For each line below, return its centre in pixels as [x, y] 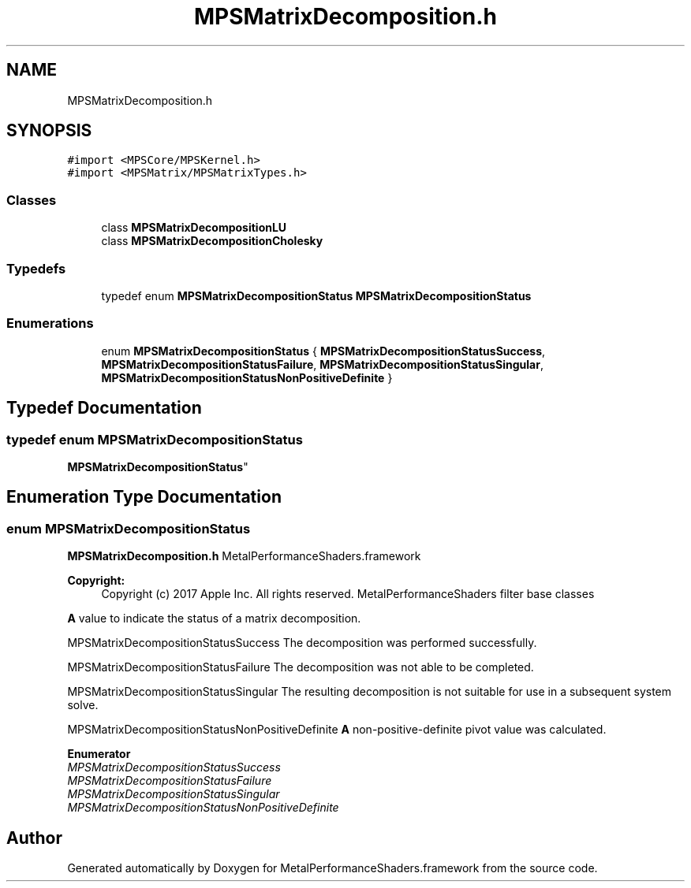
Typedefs [36, 268]
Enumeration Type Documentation [144, 497]
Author [34, 838]
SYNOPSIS [49, 131]
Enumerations [50, 323]
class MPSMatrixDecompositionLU [194, 228]
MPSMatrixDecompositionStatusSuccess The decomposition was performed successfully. [302, 643]
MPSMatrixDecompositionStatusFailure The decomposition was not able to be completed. [301, 667]
